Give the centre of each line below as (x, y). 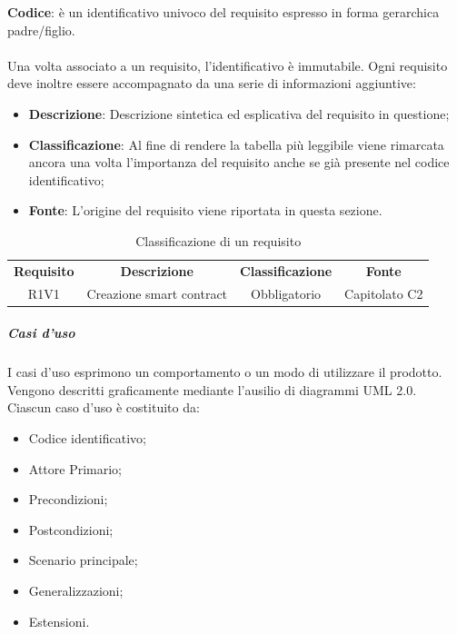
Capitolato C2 (384, 293)
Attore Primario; (75, 468)
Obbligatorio (286, 293)
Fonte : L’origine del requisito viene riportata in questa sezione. (205, 210)
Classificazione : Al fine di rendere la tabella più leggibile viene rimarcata (236, 144)
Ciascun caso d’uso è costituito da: (104, 407)
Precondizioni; (68, 499)
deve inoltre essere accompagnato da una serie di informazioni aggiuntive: (212, 83)
